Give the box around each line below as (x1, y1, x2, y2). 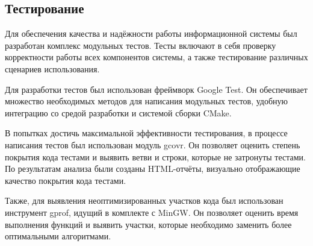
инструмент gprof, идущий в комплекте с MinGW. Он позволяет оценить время (5, 206, 299, 218)
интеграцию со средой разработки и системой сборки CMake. (5, 106, 232, 119)
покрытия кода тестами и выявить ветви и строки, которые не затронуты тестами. (5, 150, 306, 163)
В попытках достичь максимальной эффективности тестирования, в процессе (5, 127, 288, 139)
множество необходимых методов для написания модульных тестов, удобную (5, 95, 288, 107)
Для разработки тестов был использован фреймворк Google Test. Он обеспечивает (5, 83, 308, 95)
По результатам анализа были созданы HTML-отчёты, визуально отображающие (5, 162, 300, 175)
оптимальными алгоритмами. (5, 230, 111, 242)
